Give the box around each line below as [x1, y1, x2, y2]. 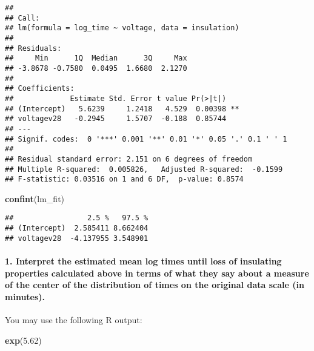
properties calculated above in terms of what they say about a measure [5, 266, 309, 279]
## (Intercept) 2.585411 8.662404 [5, 224, 149, 233]
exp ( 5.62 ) [5, 333, 42, 346]
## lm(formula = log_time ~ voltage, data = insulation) [5, 24, 239, 33]
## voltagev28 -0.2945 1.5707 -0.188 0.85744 [5, 114, 227, 123]
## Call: [5, 13, 40, 22]
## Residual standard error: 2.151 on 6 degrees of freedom [5, 154, 253, 163]
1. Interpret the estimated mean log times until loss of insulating [5, 254, 282, 267]
